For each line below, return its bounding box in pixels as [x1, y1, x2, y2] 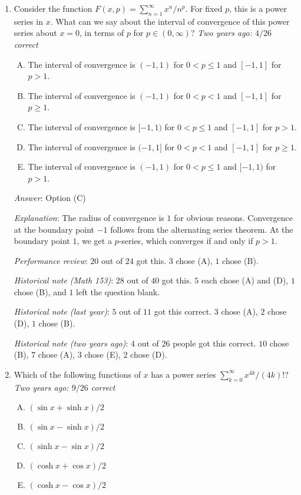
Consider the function [14, 2, 92, 14]
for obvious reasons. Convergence [174, 211, 293, 223]
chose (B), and [14, 285, 67, 298]
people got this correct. [173, 336, 256, 349]
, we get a [77, 235, 112, 247]
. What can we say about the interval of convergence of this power [50, 15, 290, 27]
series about [14, 27, 57, 39]
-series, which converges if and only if [118, 235, 253, 247]
